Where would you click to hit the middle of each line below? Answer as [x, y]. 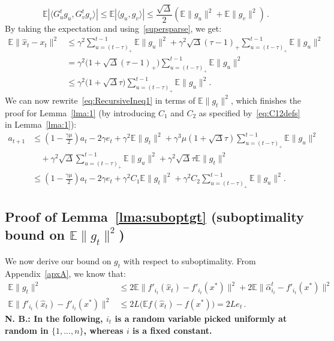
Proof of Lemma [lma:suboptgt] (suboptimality [154, 217]
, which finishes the [266, 100]
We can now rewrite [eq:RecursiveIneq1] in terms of [100, 100]
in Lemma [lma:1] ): [41, 124]
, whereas [103, 330]
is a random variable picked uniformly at [201, 318]
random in [27, 330]
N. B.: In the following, [54, 318]
